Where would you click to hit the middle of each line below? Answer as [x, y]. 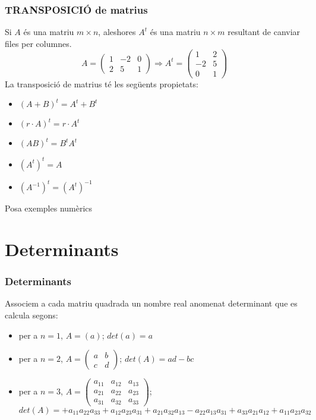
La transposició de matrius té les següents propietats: [102, 83]
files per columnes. [38, 43]
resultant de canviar [264, 32]
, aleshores [117, 32]
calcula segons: [31, 315]
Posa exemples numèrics [49, 208]
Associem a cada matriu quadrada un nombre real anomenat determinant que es [151, 303]
